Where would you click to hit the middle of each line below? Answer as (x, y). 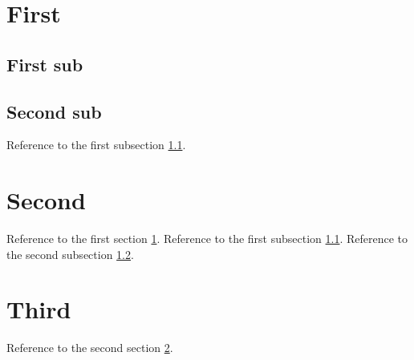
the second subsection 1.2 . (70, 254)
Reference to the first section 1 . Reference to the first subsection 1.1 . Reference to (207, 239)
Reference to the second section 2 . (90, 348)
